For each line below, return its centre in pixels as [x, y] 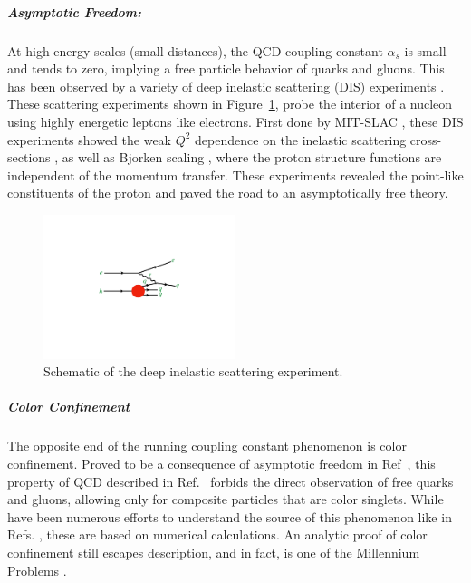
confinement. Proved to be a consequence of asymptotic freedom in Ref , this [221, 464]
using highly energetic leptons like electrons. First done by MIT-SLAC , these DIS [235, 121]
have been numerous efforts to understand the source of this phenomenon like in [230, 516]
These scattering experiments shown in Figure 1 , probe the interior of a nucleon [230, 104]
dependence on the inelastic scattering [301, 139]
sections [29, 157]
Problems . [37, 570]
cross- [426, 139]
